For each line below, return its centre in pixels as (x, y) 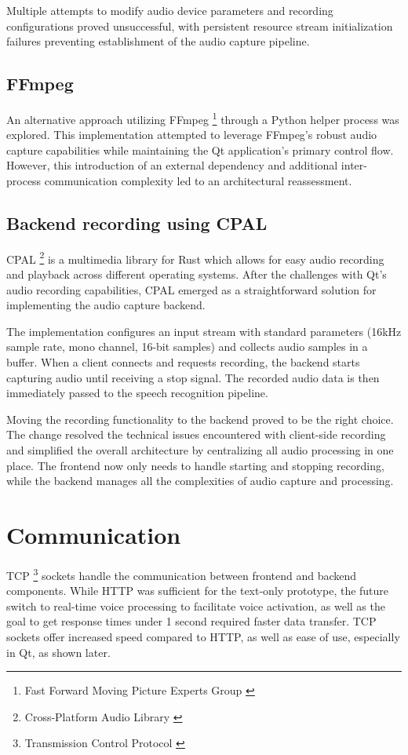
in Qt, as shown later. (58, 652)
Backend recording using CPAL (137, 223)
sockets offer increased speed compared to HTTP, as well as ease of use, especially (203, 636)
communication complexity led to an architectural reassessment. (198, 181)
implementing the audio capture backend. (106, 305)
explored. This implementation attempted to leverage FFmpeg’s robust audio (192, 135)
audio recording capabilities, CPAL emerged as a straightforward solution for (191, 289)
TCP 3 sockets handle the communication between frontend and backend (182, 574)
